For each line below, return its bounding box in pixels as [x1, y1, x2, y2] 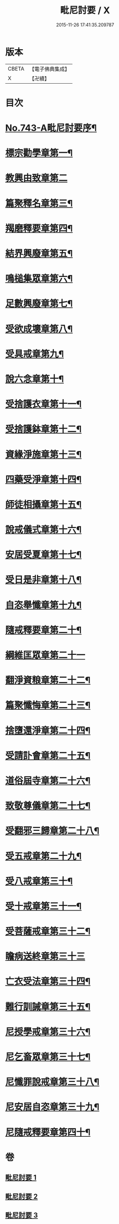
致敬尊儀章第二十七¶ [5, 800, 91, 812]
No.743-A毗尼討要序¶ [5, 122, 97, 134]
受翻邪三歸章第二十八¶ [5, 825, 100, 837]
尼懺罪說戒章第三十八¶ [5, 1076, 100, 1088]
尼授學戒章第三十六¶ [5, 1026, 91, 1037]
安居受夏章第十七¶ [5, 549, 82, 561]
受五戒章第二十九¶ [5, 850, 82, 862]
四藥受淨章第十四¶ [5, 474, 82, 485]
